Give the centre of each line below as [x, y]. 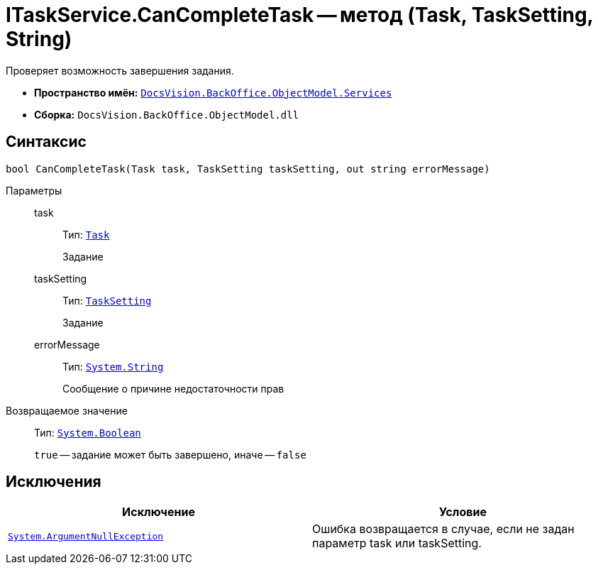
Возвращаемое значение [67, 410]
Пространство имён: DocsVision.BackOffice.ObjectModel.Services [213, 92]
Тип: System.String [113, 366]
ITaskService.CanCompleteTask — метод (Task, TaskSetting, [300, 15]
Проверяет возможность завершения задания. [120, 70]
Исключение [159, 512]
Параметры [34, 190]
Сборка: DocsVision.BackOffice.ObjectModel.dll [167, 114]
